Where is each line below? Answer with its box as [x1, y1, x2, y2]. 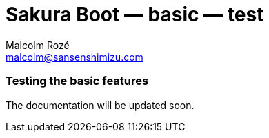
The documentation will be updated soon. [6, 99, 195, 111]
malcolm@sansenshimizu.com [6, 50, 143, 63]
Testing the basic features [6, 74, 149, 88]
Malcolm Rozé [6, 39, 70, 51]
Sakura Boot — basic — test [6, 3, 264, 26]
